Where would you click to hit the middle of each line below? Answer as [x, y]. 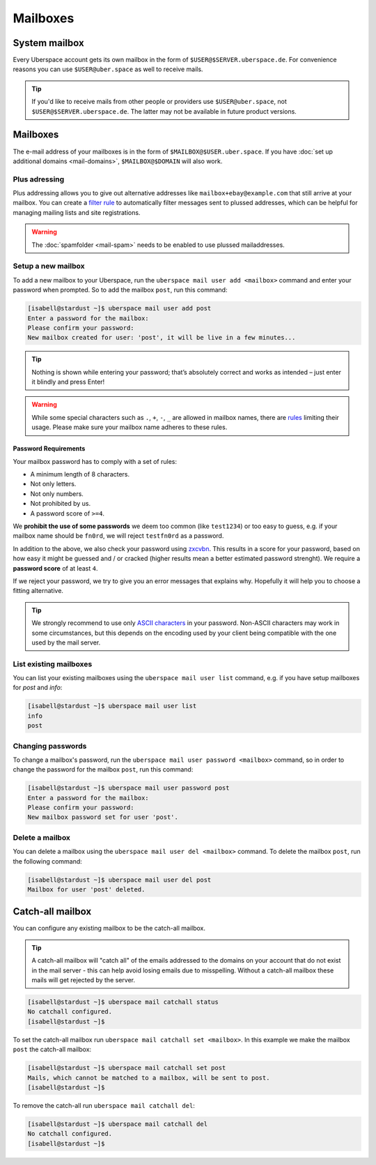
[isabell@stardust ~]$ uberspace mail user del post [119, 880]
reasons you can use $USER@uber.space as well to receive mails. [108, 69]
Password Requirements [49, 449]
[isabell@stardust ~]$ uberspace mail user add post [119, 308]
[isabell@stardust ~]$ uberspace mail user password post [128, 788]
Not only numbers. [57, 494]
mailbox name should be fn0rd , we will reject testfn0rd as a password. [118, 536]
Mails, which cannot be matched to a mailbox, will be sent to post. [149, 1077]
